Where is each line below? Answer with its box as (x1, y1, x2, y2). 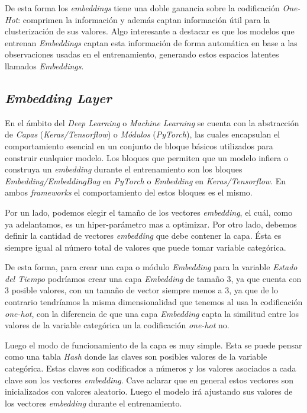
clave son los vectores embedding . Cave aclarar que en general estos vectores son (5, 373, 293, 386)
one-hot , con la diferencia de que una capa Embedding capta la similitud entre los (5, 307, 299, 319)
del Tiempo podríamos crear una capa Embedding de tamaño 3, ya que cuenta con (5, 272, 302, 284)
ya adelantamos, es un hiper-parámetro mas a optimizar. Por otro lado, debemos (5, 217, 297, 230)
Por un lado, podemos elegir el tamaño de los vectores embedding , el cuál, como (5, 206, 293, 218)
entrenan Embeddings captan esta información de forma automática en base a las (5, 36, 298, 49)
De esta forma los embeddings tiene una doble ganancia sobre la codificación (5, 2, 280, 14)
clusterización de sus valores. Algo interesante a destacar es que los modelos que (5, 25, 295, 37)
